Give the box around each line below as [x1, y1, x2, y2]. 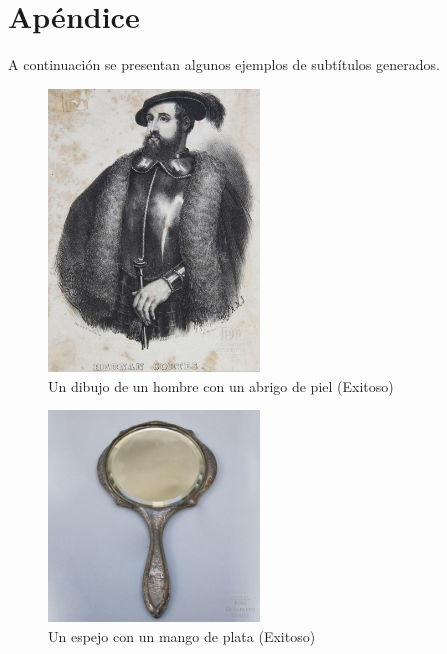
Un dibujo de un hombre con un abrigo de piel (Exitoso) [48, 375, 394, 396]
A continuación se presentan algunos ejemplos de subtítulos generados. [8, 54, 440, 75]
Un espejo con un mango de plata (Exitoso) [48, 625, 316, 646]
